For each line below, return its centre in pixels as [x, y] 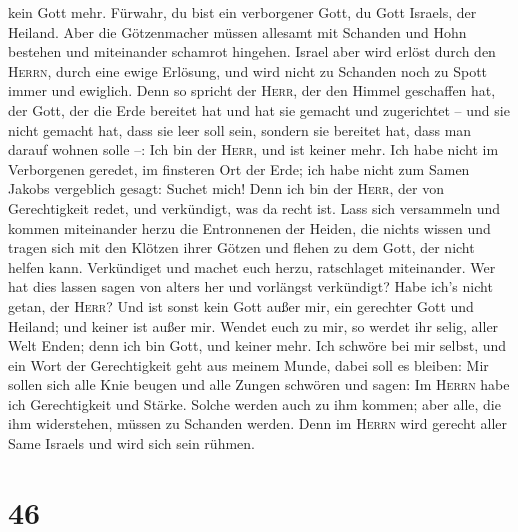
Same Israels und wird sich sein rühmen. [131, 443]
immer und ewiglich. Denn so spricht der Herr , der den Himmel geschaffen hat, [252, 90]
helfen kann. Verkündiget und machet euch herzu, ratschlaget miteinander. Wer [252, 266]
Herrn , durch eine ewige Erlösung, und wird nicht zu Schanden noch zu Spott [248, 70]
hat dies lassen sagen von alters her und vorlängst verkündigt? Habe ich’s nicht [250, 286]
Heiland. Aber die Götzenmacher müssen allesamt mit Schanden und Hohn [237, 31]
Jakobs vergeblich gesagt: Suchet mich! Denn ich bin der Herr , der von [226, 188]
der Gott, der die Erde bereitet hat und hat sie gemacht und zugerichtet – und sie [259, 109]
